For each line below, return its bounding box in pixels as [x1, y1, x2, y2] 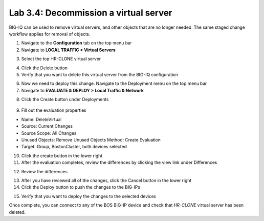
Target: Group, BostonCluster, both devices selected [21, 144, 127, 150]
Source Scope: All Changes [21, 130, 77, 136]
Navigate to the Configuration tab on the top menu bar [21, 40, 132, 46]
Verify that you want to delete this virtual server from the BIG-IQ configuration [21, 71, 178, 78]
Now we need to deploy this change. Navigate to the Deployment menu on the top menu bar [21, 80, 207, 86]
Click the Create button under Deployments [21, 97, 109, 102]
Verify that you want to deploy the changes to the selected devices [21, 193, 156, 199]
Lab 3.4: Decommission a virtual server [9, 7, 173, 18]
